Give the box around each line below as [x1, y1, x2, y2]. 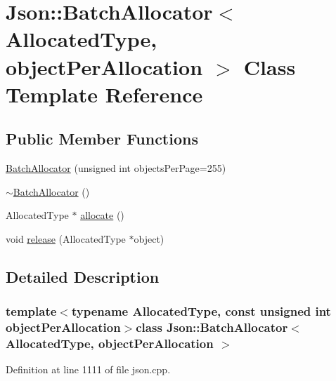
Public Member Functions [6, 128, 198, 149]
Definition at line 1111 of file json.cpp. [6, 362, 171, 377]
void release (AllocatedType [6, 231, 126, 246]
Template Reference [6, 79, 203, 108]
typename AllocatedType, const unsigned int [71, 302, 331, 320]
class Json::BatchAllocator [136, 319, 288, 336]
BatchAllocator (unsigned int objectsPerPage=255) [6, 161, 226, 175]
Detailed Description [6, 265, 160, 287]
